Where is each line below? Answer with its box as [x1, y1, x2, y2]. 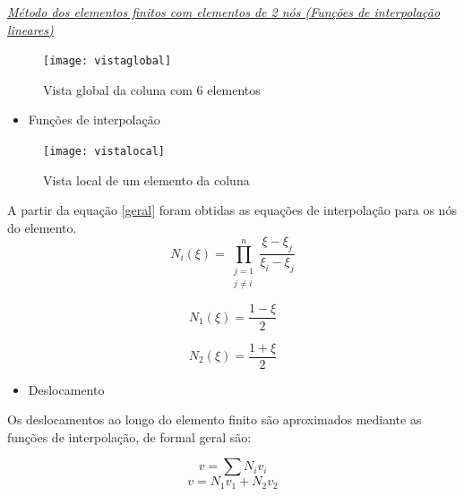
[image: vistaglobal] [43, 55, 172, 68]
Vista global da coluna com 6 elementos [43, 80, 261, 98]
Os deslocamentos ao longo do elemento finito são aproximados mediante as [7, 410, 422, 429]
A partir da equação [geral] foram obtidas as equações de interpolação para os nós [7, 201, 457, 219]
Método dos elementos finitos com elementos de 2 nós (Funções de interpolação [7, 3, 441, 21]
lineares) [7, 20, 54, 38]
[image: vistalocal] [43, 145, 166, 158]
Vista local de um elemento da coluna [43, 170, 250, 189]
